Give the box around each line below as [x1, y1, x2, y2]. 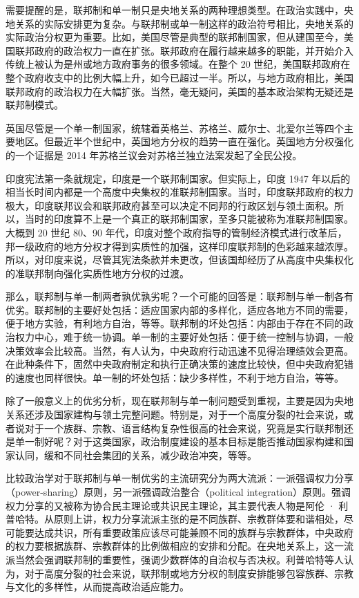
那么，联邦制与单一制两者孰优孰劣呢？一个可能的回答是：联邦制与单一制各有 [6, 289, 353, 303]
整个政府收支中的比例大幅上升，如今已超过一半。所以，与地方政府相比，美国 [6, 70, 353, 84]
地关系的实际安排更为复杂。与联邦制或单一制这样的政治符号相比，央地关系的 [6, 16, 353, 30]
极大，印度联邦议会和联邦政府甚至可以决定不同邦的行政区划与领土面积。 [6, 198, 334, 212]
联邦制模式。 [6, 97, 64, 112]
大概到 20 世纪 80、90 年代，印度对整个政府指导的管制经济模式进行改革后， [6, 225, 347, 239]
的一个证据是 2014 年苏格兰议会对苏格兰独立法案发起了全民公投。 [6, 147, 302, 162]
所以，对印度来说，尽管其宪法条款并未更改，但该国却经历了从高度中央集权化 [6, 252, 353, 267]
